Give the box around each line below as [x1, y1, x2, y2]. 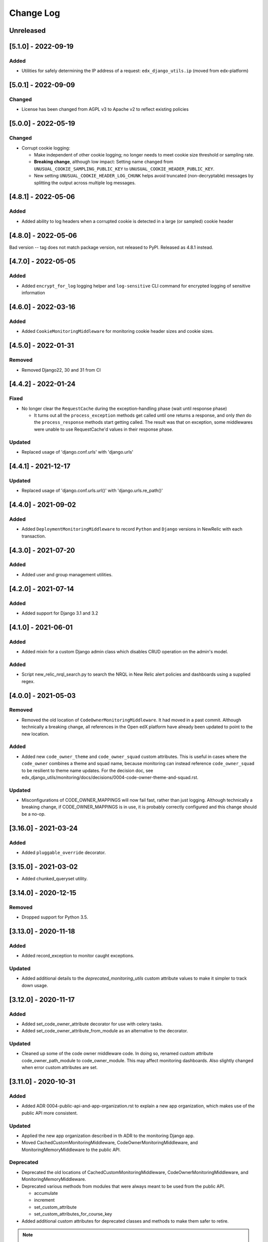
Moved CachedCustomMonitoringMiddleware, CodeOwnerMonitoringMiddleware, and [21, 1140, 198, 1146]
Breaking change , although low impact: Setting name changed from [34, 159, 174, 165]
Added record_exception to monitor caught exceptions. [21, 953, 134, 959]
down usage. [21, 982, 48, 988]
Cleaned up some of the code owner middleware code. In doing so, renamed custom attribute [21, 1051, 213, 1057]
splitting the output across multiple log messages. [34, 179, 136, 186]
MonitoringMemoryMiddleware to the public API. [21, 1147, 121, 1153]
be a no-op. [21, 811, 46, 817]
